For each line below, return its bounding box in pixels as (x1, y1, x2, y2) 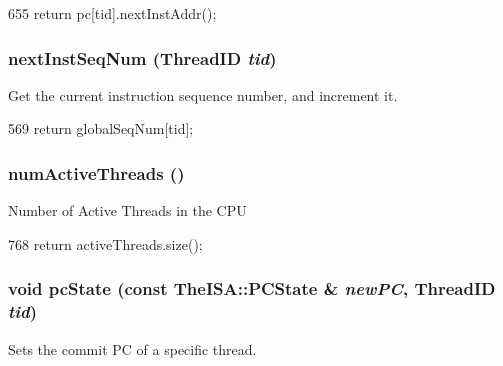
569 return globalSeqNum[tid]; (8, 118, 194, 139)
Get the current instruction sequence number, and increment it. (8, 84, 398, 105)
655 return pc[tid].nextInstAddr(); (8, 3, 217, 23)
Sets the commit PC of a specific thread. (8, 338, 257, 359)
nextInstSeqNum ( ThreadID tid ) (8, 45, 277, 70)
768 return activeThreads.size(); (8, 233, 203, 254)
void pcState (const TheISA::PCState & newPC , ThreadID (8, 276, 496, 301)
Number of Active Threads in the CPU (8, 200, 247, 221)
